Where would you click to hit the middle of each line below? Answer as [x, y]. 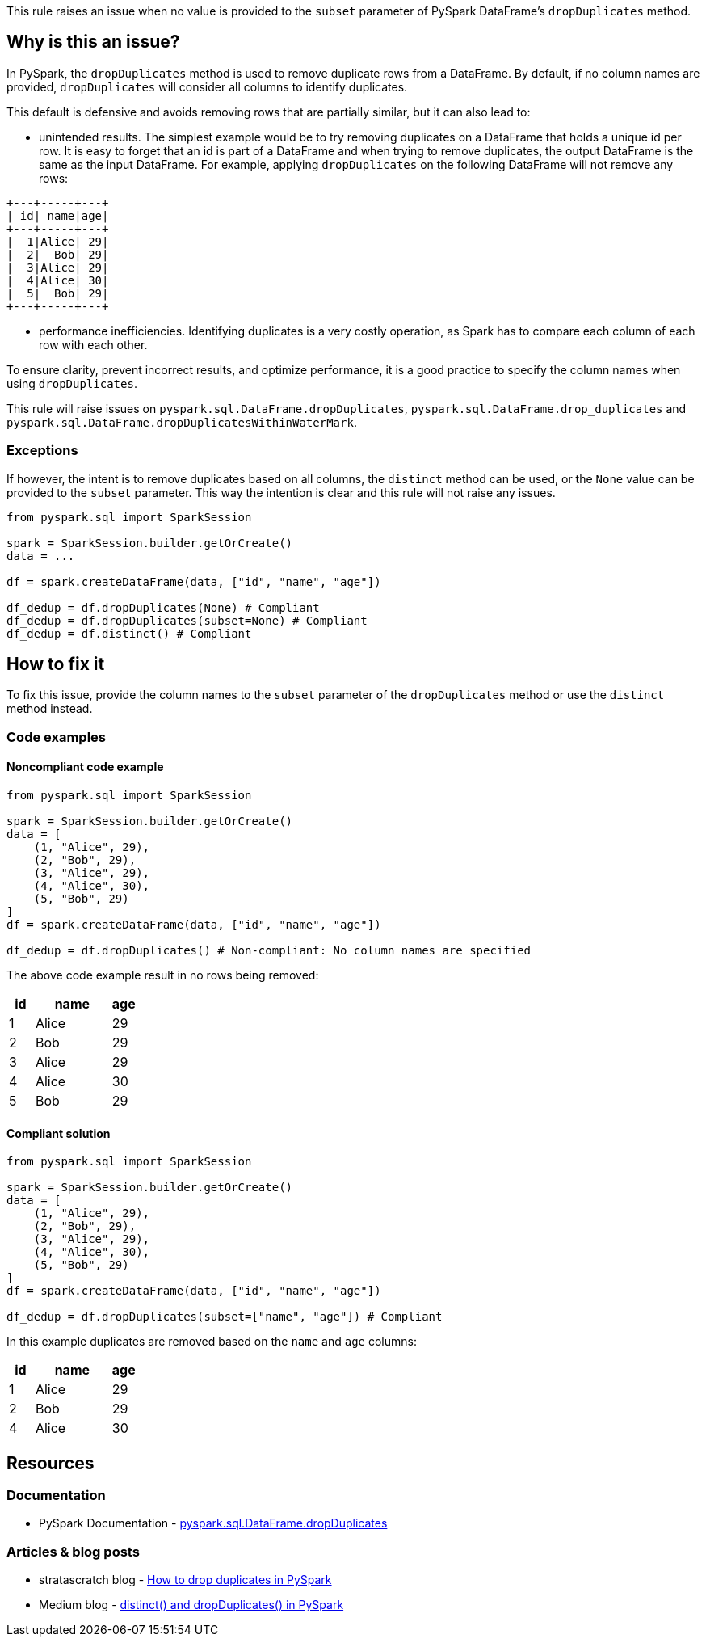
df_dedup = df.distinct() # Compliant [129, 633]
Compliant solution [59, 1133]
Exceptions [42, 451]
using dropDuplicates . [72, 383]
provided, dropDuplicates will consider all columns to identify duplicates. [207, 86]
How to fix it [56, 664]
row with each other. [93, 344]
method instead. [50, 709]
